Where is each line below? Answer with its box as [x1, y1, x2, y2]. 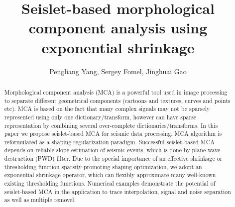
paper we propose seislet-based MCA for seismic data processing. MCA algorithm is [4, 129, 222, 138]
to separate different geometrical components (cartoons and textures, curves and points [4, 96, 231, 104]
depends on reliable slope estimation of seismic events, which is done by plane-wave [4, 146, 221, 154]
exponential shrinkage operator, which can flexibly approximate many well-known [4, 171, 216, 179]
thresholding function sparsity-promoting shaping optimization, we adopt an [4, 162, 202, 171]
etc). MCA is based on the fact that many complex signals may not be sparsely [4, 104, 210, 113]
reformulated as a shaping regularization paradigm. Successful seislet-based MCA [4, 137, 215, 146]
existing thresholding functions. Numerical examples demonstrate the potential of [4, 179, 216, 188]
